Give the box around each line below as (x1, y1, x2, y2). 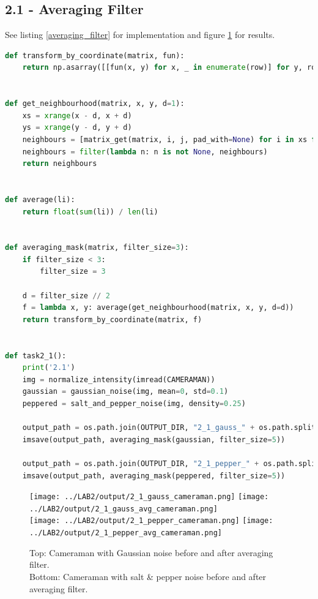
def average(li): (5, 195, 75, 204)
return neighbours (22, 159, 97, 168)
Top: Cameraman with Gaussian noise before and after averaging (29, 546, 273, 559)
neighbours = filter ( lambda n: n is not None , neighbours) (22, 147, 268, 156)
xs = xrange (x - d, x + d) (22, 111, 132, 120)
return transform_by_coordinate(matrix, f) (22, 315, 202, 324)
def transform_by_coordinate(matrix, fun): (5, 51, 185, 60)
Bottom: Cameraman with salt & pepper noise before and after (29, 570, 267, 582)
